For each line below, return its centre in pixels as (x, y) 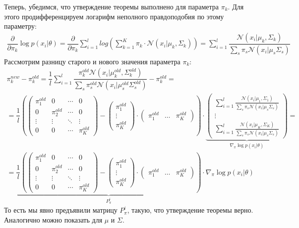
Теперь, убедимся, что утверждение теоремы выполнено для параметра (112, 6)
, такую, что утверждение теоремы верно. (190, 210)
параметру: (20, 26)
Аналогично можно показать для (53, 220)
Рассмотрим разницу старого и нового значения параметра (92, 61)
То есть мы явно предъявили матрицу (61, 210)
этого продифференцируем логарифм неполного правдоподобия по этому (114, 16)
